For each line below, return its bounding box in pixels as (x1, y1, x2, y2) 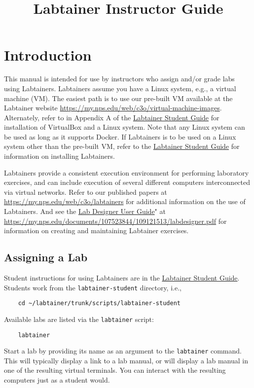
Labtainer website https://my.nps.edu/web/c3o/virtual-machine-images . (4, 103, 222, 113)
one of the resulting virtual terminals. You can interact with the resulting (4, 365, 226, 375)
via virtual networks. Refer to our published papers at (4, 186, 167, 197)
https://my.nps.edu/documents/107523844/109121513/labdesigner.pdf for (4, 215, 227, 226)
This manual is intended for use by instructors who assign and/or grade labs (4, 73, 235, 84)
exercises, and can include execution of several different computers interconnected (4, 177, 251, 187)
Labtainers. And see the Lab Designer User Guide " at (4, 206, 166, 216)
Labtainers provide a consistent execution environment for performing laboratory (4, 167, 249, 177)
